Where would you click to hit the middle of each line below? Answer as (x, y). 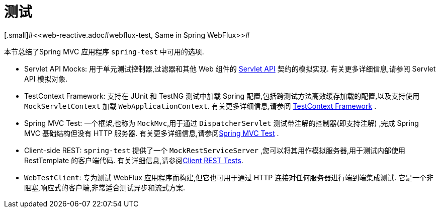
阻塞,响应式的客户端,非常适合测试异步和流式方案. (105, 187)
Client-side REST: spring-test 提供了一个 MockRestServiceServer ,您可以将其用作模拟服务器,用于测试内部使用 (215, 150)
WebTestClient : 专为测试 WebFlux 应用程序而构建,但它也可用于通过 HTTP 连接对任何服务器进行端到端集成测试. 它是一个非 (229, 177)
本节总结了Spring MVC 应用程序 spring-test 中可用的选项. (104, 51)
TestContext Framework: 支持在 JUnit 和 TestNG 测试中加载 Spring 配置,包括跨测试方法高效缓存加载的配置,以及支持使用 (222, 96)
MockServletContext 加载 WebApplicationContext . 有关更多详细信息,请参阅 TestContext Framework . (200, 106)
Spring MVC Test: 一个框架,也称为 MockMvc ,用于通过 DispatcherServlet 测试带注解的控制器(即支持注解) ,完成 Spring (222, 123)
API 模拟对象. (46, 79)
